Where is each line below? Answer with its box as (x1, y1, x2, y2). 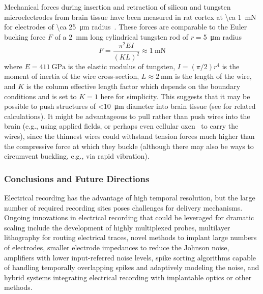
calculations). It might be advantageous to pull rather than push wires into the (4, 110, 250, 121)
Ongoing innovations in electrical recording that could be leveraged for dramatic (4, 212, 254, 223)
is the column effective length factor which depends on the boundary (26, 81, 241, 92)
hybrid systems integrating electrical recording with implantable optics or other (4, 272, 252, 282)
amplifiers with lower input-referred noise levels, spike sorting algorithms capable (4, 252, 256, 262)
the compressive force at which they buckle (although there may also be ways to (4, 140, 254, 151)
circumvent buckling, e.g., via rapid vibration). (4, 151, 150, 161)
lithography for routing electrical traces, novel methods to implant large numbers (4, 232, 257, 243)
